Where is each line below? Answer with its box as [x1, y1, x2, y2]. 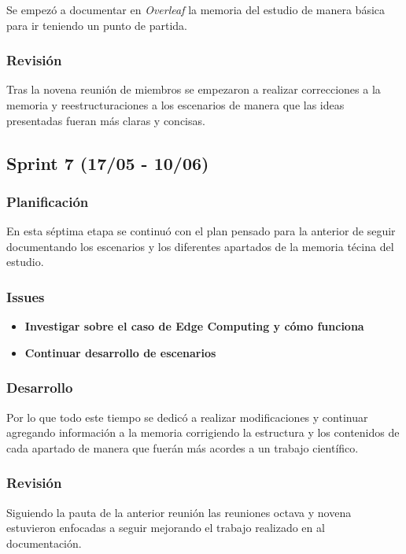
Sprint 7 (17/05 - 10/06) [6, 150, 209, 175]
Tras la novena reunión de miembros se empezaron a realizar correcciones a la [6, 81, 381, 98]
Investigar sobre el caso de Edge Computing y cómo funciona [24, 318, 364, 334]
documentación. [6, 534, 82, 551]
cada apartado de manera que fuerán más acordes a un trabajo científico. [6, 439, 359, 456]
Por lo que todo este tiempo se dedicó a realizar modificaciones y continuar [6, 408, 368, 425]
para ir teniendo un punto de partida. [6, 17, 188, 33]
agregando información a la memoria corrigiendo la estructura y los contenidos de [6, 424, 400, 441]
